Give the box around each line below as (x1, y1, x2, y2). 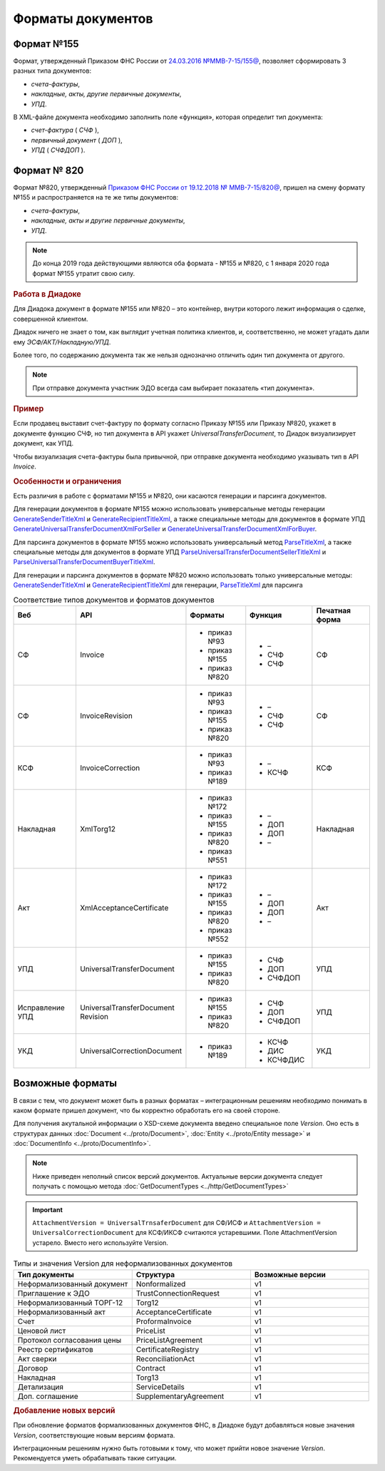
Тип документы (17, 1269, 74, 1279)
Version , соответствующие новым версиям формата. (13, 1430, 175, 1440)
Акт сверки (17, 1353, 57, 1363)
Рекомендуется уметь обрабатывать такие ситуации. (13, 1454, 177, 1462)
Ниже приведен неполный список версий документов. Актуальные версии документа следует (32, 1172, 323, 1180)
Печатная (316, 605, 351, 615)
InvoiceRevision (79, 710, 133, 720)
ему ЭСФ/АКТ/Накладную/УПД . (13, 337, 111, 346)
